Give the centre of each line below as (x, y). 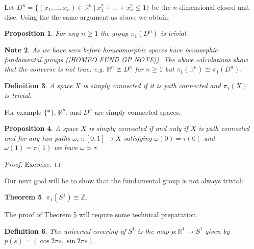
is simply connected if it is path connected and (152, 86)
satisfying (138, 137)
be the (161, 7)
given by (217, 231)
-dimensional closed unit (214, 7)
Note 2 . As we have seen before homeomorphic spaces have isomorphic (111, 50)
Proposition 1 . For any (42, 33)
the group (114, 33)
